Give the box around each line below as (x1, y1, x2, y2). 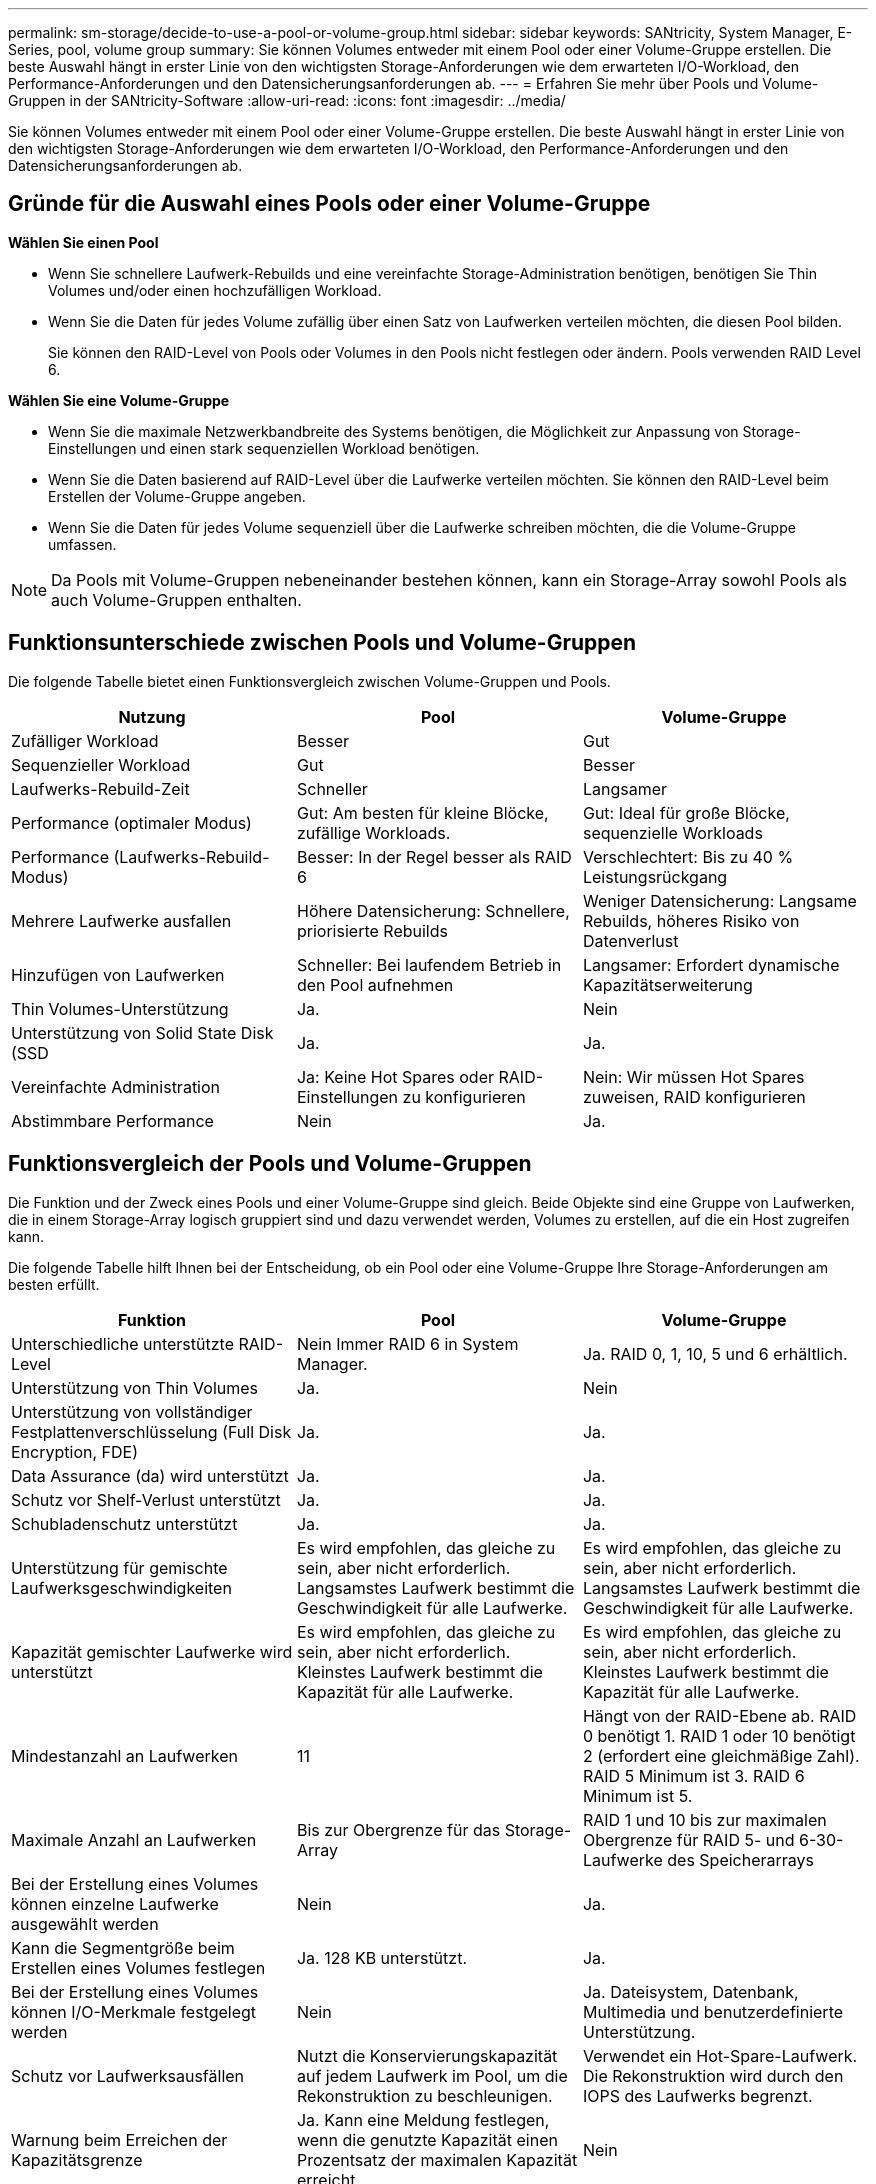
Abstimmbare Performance (11, 1110, 214, 1131)
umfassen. (48, 535, 117, 553)
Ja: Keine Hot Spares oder (296, 1066, 495, 1087)
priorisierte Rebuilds (296, 920, 448, 941)
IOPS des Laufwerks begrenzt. (582, 2085, 813, 2106)
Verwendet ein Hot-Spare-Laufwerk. (582, 2045, 858, 2066)
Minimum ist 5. (582, 1785, 693, 1806)
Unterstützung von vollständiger (11, 1401, 253, 1422)
